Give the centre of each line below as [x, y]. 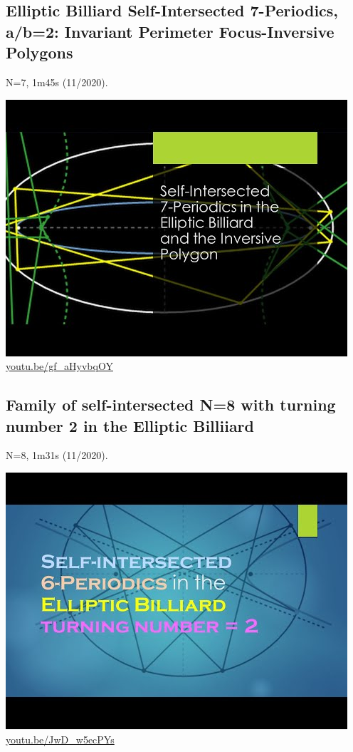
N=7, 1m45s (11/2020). [57, 82]
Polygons [39, 52]
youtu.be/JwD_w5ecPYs [60, 739]
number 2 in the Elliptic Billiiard [130, 425]
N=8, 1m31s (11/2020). [57, 455]
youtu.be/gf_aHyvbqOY [59, 366]
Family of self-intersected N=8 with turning [171, 405]
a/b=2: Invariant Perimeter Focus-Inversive [170, 31]
